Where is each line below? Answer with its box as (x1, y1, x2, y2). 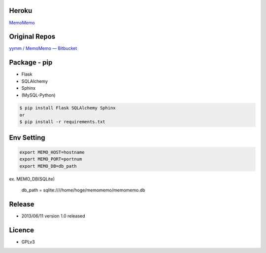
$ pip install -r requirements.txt (19, 119, 105, 125)
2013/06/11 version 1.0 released (21, 213, 86, 219)
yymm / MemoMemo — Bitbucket (9, 45, 77, 51)
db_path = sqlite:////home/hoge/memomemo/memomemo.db (21, 187, 145, 193)
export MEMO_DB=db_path (19, 163, 77, 169)
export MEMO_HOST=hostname (19, 149, 85, 155)
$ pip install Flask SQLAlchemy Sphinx (19, 105, 116, 111)
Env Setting (9, 133, 45, 142)
